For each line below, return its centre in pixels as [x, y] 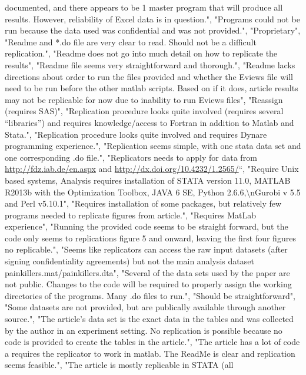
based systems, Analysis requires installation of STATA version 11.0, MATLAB [148, 180]
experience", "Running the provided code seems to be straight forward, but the [147, 226]
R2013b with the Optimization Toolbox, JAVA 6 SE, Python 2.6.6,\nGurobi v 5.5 [153, 192]
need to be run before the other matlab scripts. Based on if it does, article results [152, 88]
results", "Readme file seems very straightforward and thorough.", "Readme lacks [150, 64]
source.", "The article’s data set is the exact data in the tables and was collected [149, 319]
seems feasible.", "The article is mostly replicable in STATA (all [119, 365]
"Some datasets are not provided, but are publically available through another [145, 307]
